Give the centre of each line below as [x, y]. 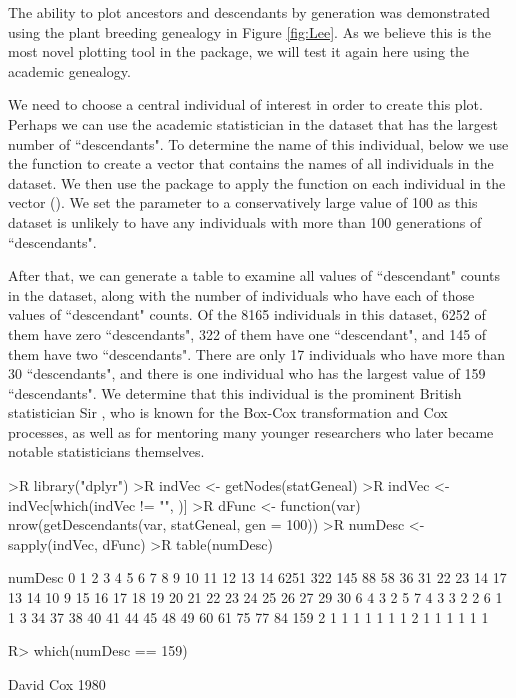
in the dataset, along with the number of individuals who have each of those [241, 294]
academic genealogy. [69, 70]
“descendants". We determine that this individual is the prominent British [235, 392]
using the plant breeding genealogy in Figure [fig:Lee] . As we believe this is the [250, 31]
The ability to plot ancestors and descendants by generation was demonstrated [249, 12]
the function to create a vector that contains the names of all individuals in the [251, 163]
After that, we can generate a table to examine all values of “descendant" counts [254, 275]
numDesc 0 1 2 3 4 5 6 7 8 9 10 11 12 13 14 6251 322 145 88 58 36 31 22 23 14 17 [257, 577]
